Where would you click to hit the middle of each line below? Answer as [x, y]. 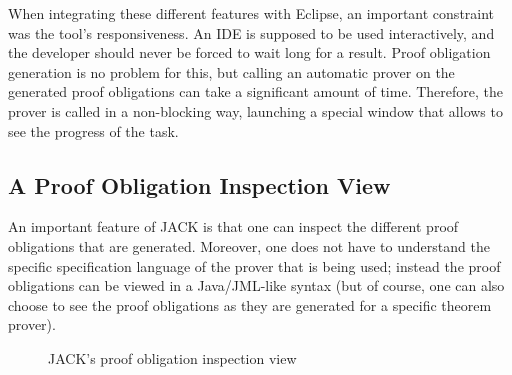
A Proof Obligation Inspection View [199, 184]
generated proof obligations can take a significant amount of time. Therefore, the [255, 91]
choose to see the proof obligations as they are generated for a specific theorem [250, 304]
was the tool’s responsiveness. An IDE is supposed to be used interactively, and [251, 32]
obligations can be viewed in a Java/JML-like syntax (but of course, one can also [256, 285]
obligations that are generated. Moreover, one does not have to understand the [249, 245]
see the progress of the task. [93, 130]
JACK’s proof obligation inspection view [172, 357]
